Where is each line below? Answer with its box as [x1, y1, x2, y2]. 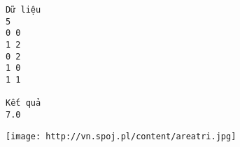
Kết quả [6, 98, 41, 108]
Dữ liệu [6, 5, 41, 15]
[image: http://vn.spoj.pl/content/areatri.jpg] [6, 131, 237, 141]
